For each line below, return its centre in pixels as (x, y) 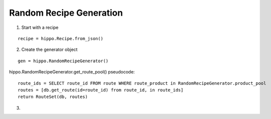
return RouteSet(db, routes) (53, 97)
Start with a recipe (40, 27)
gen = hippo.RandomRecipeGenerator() (63, 61)
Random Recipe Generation (66, 13)
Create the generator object (50, 49)
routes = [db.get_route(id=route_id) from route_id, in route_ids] (101, 90)
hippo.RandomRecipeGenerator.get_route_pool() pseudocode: (72, 72)
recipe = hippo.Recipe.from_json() (61, 38)
